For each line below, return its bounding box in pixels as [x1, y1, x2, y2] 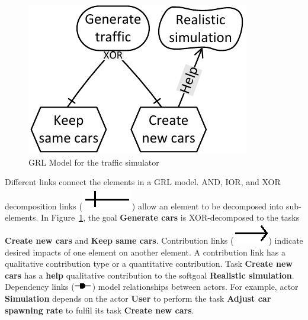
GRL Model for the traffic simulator [28, 156, 159, 168]
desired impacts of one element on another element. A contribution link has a [5, 245, 285, 258]
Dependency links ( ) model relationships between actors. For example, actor [5, 280, 299, 293]
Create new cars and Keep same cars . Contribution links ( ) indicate [5, 234, 303, 246]
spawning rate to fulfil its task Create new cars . [5, 303, 194, 316]
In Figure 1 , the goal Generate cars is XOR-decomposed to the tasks [41, 211, 300, 224]
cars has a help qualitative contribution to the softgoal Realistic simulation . [5, 269, 294, 281]
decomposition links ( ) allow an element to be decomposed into [5, 199, 284, 212]
